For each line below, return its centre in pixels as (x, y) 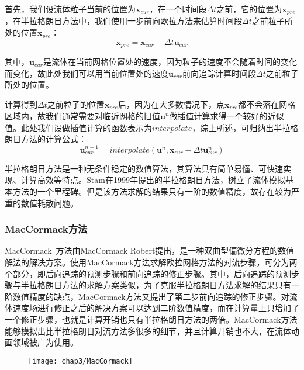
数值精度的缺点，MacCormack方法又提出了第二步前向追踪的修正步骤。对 (151, 296)
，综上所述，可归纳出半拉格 (245, 127)
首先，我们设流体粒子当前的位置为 (70, 9)
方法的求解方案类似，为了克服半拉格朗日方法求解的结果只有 (176, 285)
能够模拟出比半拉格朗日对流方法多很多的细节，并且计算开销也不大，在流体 (148, 331)
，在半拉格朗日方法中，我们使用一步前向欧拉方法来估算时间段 (123, 21)
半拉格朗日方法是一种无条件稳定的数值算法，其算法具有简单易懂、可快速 (144, 168)
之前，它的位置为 (249, 9)
